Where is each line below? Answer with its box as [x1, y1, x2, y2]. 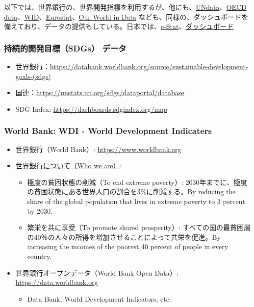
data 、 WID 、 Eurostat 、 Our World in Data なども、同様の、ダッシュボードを [4, 11, 249, 22]
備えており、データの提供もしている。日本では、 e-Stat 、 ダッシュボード [4, 21, 234, 31]
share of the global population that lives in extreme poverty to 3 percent [27, 196, 245, 206]
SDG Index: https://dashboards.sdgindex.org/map [15, 103, 167, 114]
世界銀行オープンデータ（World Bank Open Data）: [15, 267, 178, 278]
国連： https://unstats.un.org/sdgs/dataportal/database [15, 87, 184, 98]
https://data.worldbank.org [15, 277, 98, 287]
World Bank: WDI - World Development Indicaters [4, 125, 212, 137]
